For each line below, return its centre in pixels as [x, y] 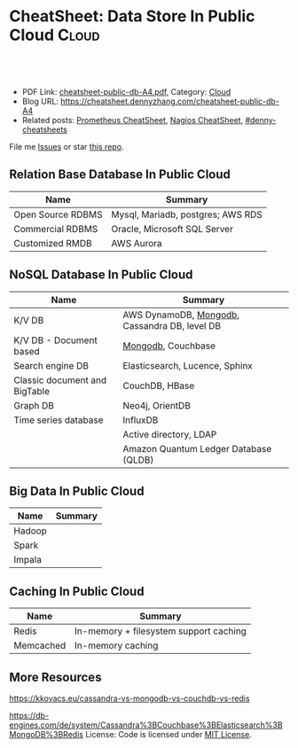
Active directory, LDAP [170, 434]
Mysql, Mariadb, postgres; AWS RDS [187, 214]
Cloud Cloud [55, 35]
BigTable [32, 391]
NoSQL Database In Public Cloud [101, 275]
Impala [28, 560]
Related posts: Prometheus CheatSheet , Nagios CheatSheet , [133, 120]
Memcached [40, 646]
